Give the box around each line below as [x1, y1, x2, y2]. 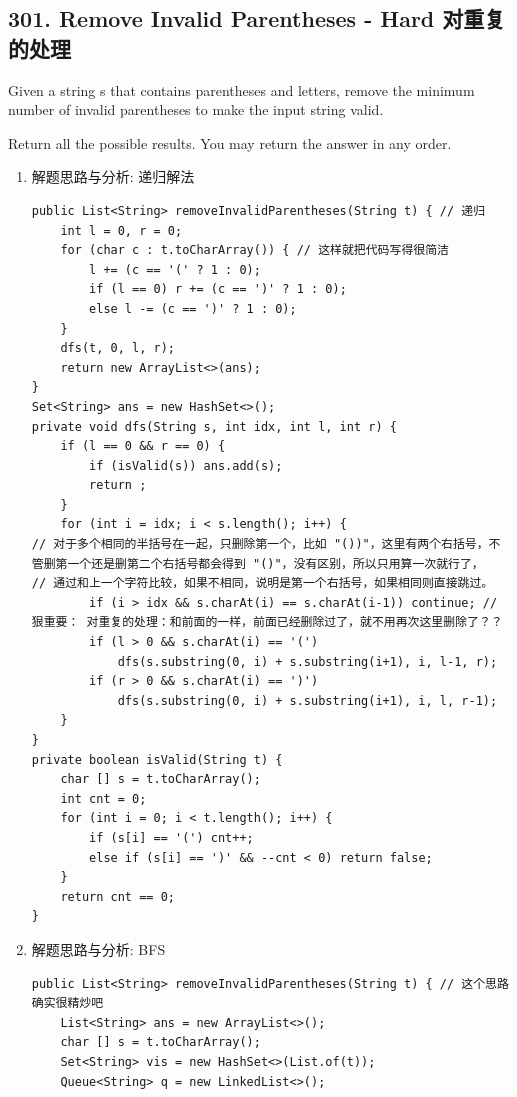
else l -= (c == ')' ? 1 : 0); [89, 301, 297, 316]
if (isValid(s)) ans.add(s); [89, 458, 283, 473]
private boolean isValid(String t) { [31, 752, 283, 767]
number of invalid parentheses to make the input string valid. [8, 99, 384, 120]
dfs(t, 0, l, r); [60, 341, 175, 356]
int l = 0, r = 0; [60, 223, 183, 238]
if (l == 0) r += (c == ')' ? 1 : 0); [89, 282, 347, 297]
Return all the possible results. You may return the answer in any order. [8, 132, 452, 153]
